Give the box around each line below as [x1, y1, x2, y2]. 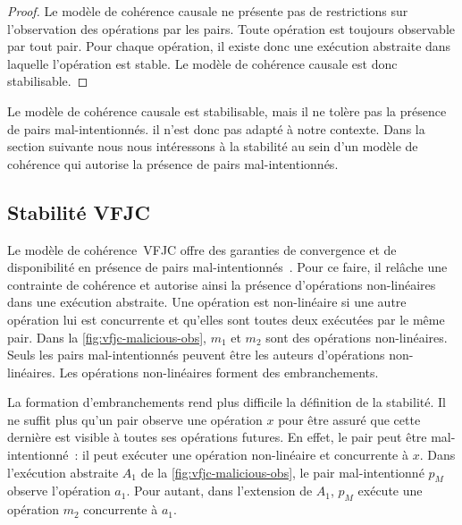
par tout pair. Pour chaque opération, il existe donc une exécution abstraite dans [7, 37, 451, 55]
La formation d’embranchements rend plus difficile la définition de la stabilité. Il [7, 393, 446, 411]
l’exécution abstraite [7, 462, 119, 481]
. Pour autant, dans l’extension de [126, 481, 313, 500]
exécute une [357, 481, 423, 500]
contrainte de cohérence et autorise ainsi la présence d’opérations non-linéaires [7, 275, 436, 293]
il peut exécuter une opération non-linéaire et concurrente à [82, 445, 408, 464]
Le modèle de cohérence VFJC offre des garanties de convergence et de [7, 240, 397, 258]
